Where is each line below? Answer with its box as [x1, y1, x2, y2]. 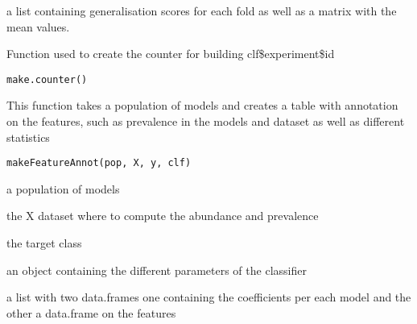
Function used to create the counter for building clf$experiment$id [6, 45, 335, 62]
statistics [6, 128, 50, 145]
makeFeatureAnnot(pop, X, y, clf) [6, 157, 192, 169]
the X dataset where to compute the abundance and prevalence [6, 207, 319, 224]
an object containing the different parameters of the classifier [6, 261, 307, 278]
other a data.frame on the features [6, 304, 176, 321]
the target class [6, 235, 82, 251]
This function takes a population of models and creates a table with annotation [6, 97, 398, 114]
